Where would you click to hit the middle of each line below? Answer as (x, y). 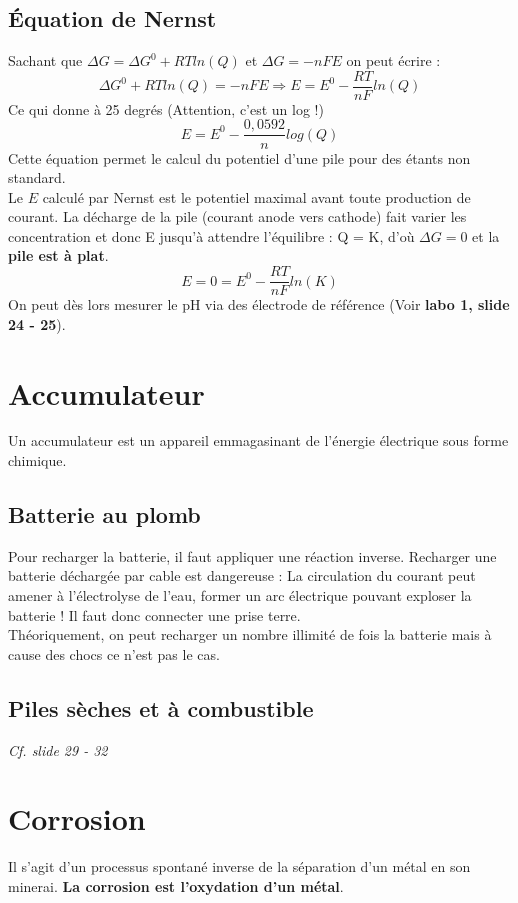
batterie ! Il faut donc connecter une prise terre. (154, 614)
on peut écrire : (393, 60)
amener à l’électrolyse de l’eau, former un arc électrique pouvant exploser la (240, 595)
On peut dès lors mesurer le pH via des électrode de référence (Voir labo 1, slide (259, 304)
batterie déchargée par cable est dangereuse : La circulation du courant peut (242, 575)
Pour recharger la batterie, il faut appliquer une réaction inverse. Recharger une (252, 555)
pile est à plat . (58, 255)
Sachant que (45, 60)
